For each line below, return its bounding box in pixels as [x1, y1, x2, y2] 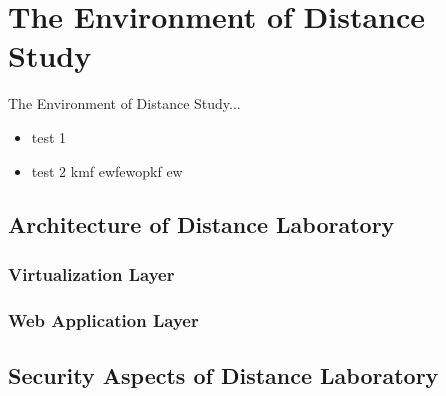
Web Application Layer [8, 307, 199, 332]
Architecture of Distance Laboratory [8, 209, 395, 240]
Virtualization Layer [8, 261, 175, 286]
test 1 [31, 126, 67, 147]
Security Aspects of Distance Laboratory [8, 359, 439, 390]
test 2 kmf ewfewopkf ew [31, 160, 183, 181]
